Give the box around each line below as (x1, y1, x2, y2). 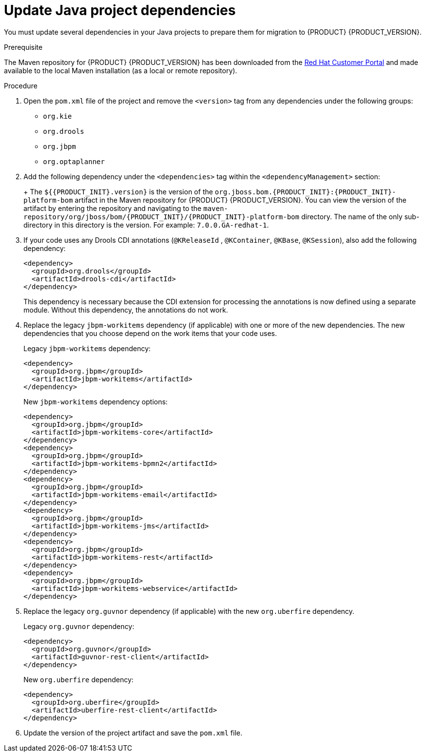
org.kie (43, 112, 72, 120)
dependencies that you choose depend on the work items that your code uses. (23, 329, 277, 337)
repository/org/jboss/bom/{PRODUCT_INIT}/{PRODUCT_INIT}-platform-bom (23, 212, 299, 221)
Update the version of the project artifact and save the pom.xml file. (23, 728, 243, 737)
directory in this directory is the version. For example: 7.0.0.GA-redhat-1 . (23, 220, 269, 229)
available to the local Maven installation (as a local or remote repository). (4, 66, 237, 75)
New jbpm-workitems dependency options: (23, 397, 168, 406)
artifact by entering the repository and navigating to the (23, 204, 202, 212)
